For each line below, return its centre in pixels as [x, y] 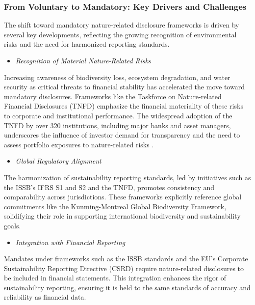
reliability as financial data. [45, 297]
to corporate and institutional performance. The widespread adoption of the [118, 115]
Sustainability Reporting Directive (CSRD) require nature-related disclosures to [124, 268]
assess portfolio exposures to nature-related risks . [79, 144]
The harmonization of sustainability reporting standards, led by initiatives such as [127, 177]
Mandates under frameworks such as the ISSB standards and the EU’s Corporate [126, 259]
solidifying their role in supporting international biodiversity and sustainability [122, 216]
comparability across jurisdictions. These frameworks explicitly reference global [123, 197]
